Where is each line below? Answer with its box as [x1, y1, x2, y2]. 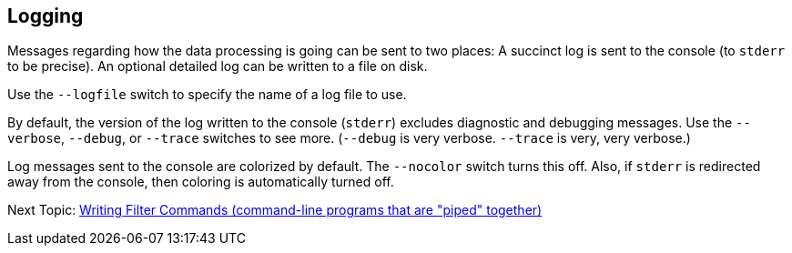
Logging [7, 5, 84, 27]
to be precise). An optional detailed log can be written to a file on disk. [7, 58, 428, 75]
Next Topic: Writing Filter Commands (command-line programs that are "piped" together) [7, 202, 543, 218]
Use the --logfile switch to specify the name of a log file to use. [7, 86, 407, 103]
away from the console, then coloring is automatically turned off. [7, 174, 394, 190]
